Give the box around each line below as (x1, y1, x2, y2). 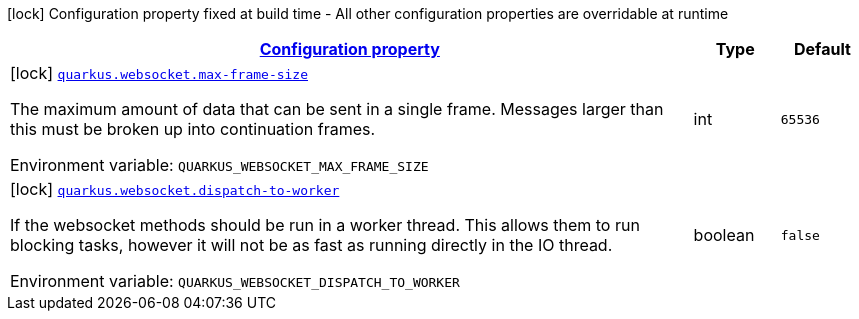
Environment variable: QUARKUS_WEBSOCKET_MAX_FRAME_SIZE (10, 155, 429, 175)
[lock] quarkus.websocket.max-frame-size (10, 63, 309, 83)
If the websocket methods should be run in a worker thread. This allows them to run (10, 215, 640, 235)
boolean (693, 225, 755, 245)
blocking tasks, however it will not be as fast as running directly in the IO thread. (10, 235, 613, 255)
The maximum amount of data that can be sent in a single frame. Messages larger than (10, 99, 664, 119)
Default (793, 39, 851, 59)
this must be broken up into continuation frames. (10, 119, 376, 139)
